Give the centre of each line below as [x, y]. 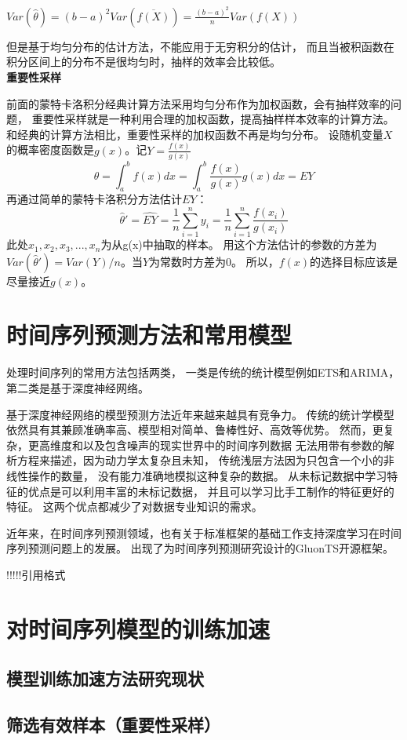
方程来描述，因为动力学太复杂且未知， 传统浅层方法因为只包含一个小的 [200, 460]
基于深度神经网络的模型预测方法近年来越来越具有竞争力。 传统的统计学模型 [200, 414]
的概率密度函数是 [50, 149]
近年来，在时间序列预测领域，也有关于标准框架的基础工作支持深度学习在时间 [204, 532]
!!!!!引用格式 [36, 574]
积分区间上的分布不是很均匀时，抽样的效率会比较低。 [144, 62]
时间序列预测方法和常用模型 [149, 335]
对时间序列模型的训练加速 [138, 628]
